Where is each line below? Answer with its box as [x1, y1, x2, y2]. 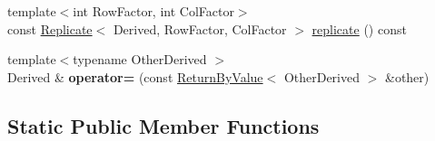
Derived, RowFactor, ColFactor [113, 19, 287, 38]
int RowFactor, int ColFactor [73, 2, 234, 20]
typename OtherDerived [73, 50, 207, 69]
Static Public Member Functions [7, 111, 320, 139]
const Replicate [7, 19, 93, 38]
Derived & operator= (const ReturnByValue [7, 67, 263, 86]
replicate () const [311, 19, 407, 38]
